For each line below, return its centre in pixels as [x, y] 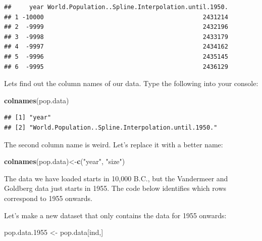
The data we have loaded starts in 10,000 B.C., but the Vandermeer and [116, 178]
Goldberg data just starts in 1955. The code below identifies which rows [115, 188]
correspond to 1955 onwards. [48, 198]
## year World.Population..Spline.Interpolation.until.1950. [116, 7]
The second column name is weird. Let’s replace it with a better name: [114, 144]
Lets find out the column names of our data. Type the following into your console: [131, 83]
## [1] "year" [28, 118]
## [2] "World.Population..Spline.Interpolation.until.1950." [111, 127]
